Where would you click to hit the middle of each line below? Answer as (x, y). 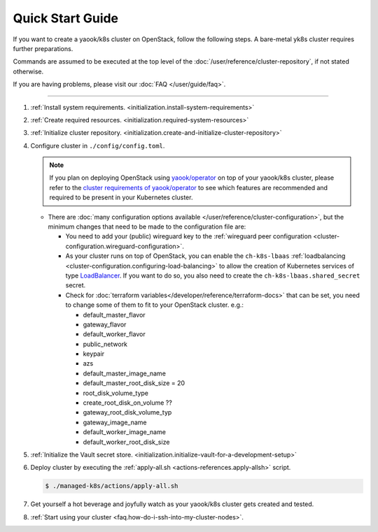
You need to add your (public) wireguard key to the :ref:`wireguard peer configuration (188, 236)
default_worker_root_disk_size (126, 442)
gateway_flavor (105, 324)
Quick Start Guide (66, 18)
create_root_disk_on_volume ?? (128, 403)
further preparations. (43, 48)
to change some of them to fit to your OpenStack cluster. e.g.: (155, 305)
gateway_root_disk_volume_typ (127, 412)
